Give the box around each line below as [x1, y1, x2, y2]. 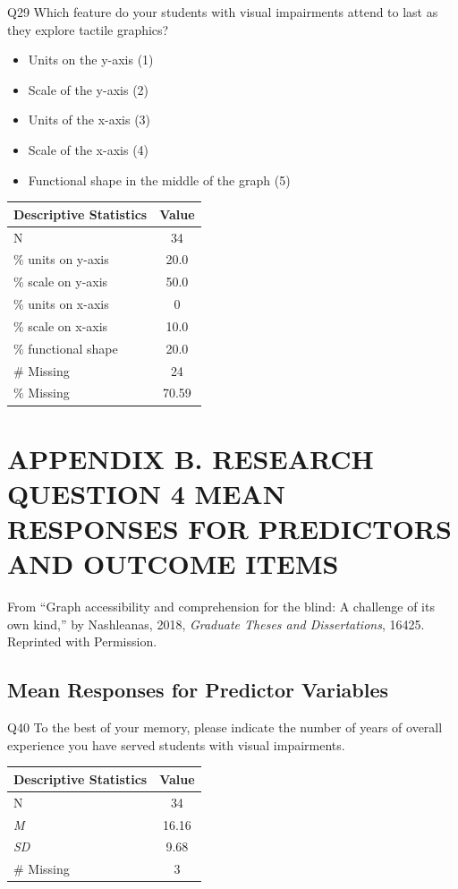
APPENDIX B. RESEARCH [7, 440, 374, 476]
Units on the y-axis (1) [28, 50, 154, 69]
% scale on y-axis [13, 272, 108, 291]
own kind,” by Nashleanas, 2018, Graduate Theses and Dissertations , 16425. [7, 614, 425, 633]
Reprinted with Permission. [7, 632, 157, 651]
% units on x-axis [13, 295, 109, 313]
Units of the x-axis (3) [28, 110, 151, 129]
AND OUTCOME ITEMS [7, 545, 339, 582]
